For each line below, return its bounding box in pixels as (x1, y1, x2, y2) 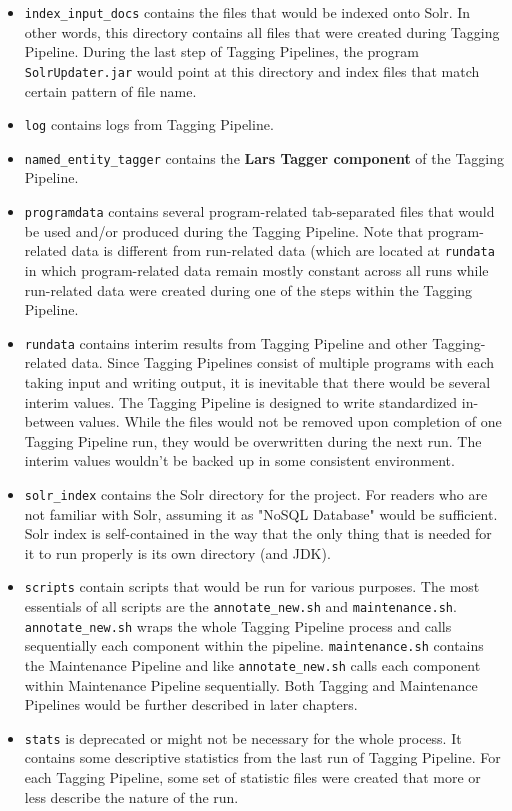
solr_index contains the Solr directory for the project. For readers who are (24, 483, 488, 504)
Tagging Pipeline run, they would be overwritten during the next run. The (24, 430, 482, 451)
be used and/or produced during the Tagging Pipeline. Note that (24, 220, 424, 241)
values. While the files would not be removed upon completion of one (78, 411, 502, 432)
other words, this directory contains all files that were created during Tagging (24, 21, 500, 42)
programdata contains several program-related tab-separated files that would (24, 201, 495, 221)
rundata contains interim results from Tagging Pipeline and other (24, 332, 428, 353)
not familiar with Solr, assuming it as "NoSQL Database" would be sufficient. (24, 503, 498, 524)
